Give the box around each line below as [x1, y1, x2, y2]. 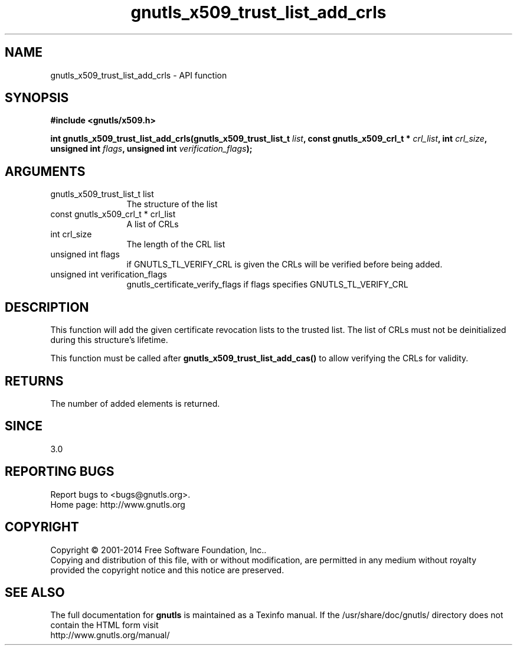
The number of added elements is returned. [50, 398, 220, 409]
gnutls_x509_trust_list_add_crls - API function [50, 70, 227, 80]
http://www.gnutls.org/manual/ [50, 630, 170, 641]
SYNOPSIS [5, 90, 69, 106]
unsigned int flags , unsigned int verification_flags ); [50, 143, 253, 154]
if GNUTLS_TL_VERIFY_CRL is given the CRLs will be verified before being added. [126, 259, 443, 270]
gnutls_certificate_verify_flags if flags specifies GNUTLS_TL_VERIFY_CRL [126, 279, 408, 290]
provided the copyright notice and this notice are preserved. [50, 564, 284, 575]
